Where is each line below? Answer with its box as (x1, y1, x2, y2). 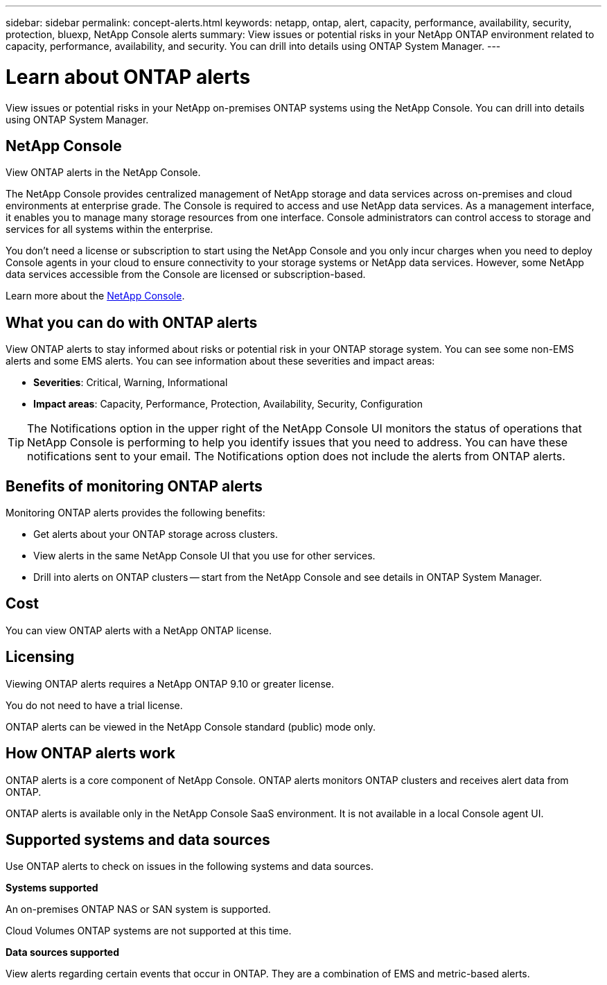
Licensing (6, 648, 75, 666)
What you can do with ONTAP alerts (6, 313, 258, 331)
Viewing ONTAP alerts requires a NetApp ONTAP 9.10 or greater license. (6, 677, 334, 690)
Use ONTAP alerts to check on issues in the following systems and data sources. (6, 860, 373, 873)
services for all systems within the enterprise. (6, 223, 213, 236)
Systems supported (6, 882, 98, 894)
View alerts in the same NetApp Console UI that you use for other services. (33, 550, 376, 562)
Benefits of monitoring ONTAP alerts (6, 477, 263, 495)
